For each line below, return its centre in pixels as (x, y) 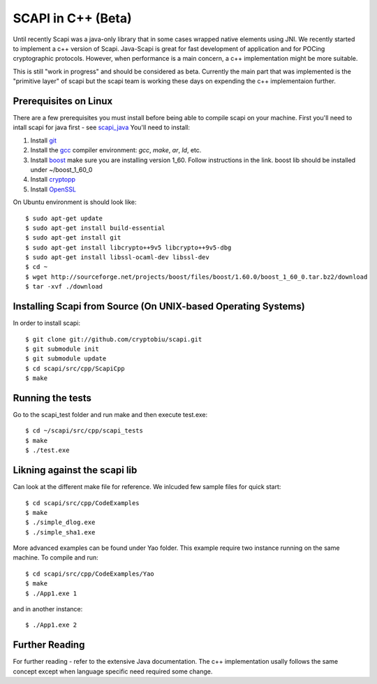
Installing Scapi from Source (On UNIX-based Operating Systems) (159, 306)
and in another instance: (48, 609)
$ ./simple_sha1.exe (60, 532)
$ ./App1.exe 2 (51, 625)
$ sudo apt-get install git (73, 238)
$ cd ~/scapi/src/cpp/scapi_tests (84, 431)
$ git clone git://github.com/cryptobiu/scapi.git (114, 339)
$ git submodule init (62, 349)
